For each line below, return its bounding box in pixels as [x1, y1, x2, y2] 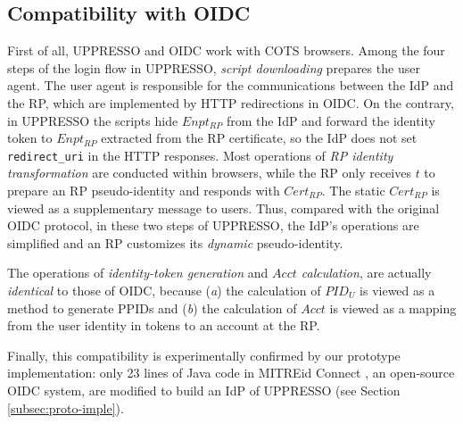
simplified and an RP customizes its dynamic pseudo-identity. [7, 233, 343, 252]
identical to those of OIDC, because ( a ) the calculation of [7, 280, 321, 299]
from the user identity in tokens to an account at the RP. [7, 316, 320, 335]
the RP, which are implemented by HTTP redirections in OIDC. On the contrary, [7, 93, 454, 112]
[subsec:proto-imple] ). [7, 398, 124, 417]
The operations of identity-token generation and [7, 263, 269, 282]
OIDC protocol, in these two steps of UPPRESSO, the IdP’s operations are [7, 216, 419, 235]
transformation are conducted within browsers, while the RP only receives [7, 163, 411, 182]
